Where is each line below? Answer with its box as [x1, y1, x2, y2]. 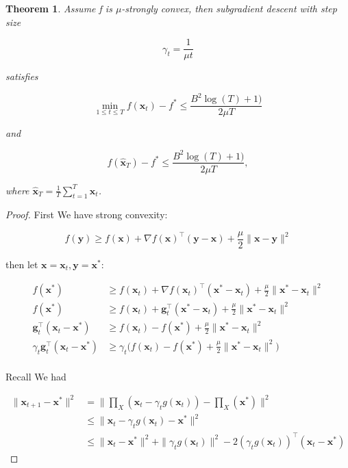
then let [5, 257, 38, 272]
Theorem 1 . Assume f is [5, 1, 112, 15]
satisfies [5, 69, 38, 83]
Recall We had [5, 369, 66, 383]
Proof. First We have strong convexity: [5, 207, 168, 222]
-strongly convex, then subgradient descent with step [121, 1, 337, 15]
